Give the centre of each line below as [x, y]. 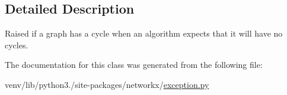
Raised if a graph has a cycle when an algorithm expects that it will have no [144, 33]
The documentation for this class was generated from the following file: [134, 65]
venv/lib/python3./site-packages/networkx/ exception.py [107, 84]
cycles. [17, 45]
